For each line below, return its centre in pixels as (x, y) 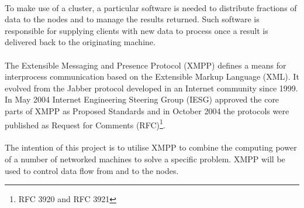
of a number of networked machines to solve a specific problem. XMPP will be (145, 158)
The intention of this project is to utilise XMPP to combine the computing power (151, 147)
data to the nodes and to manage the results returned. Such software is (132, 19)
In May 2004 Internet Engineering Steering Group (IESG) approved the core (142, 99)
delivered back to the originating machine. (80, 42)
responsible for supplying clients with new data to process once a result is (137, 30)
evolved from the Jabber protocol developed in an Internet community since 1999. (151, 88)
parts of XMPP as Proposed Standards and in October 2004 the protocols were (147, 110)
